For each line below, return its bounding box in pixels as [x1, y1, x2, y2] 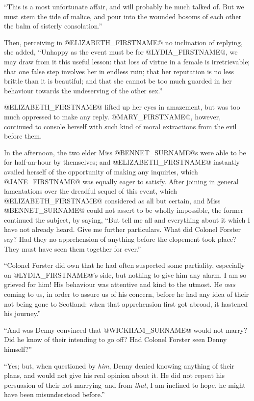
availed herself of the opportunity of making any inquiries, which [4, 166, 198, 176]
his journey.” [4, 308, 41, 318]
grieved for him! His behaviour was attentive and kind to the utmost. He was [4, 279, 235, 289]
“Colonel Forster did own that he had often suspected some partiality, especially [4, 260, 245, 270]
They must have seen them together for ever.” [4, 243, 141, 254]
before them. [4, 131, 42, 141]
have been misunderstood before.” [4, 389, 105, 400]
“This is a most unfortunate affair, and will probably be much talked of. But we [4, 1, 244, 11]
